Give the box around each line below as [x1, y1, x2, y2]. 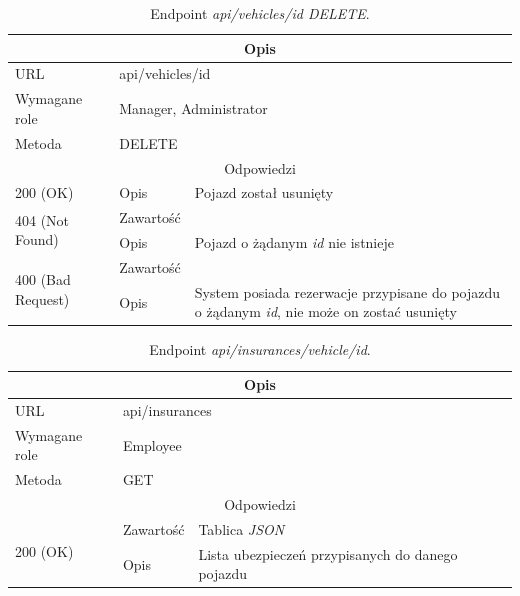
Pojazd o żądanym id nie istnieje [194, 232, 394, 253]
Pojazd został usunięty [194, 182, 334, 203]
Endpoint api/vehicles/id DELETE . [150, 3, 370, 23]
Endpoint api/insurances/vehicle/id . [149, 339, 371, 360]
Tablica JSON [198, 518, 285, 539]
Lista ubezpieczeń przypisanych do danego [198, 543, 458, 564]
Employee [122, 434, 182, 455]
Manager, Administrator [119, 98, 268, 119]
